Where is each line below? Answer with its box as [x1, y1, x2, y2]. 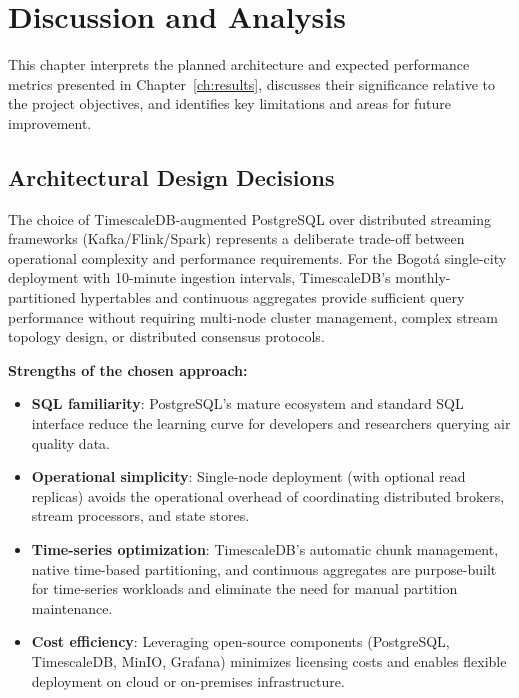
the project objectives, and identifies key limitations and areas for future [8, 93, 452, 114]
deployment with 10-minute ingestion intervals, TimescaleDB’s [8, 267, 391, 288]
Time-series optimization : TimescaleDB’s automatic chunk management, [31, 539, 499, 560]
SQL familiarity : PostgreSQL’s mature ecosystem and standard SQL [31, 393, 464, 414]
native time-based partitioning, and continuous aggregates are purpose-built [31, 558, 497, 579]
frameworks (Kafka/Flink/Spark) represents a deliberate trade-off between [8, 228, 465, 249]
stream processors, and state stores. [31, 505, 250, 526]
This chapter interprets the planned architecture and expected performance [8, 54, 470, 75]
